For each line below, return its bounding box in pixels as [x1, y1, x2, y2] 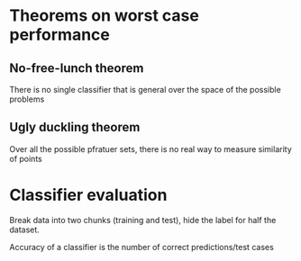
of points [9, 153, 42, 164]
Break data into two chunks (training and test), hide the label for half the [9, 214, 277, 225]
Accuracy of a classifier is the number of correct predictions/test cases [9, 241, 275, 252]
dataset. [9, 224, 41, 235]
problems [9, 94, 45, 104]
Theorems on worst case [9, 5, 200, 26]
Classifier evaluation [9, 185, 168, 205]
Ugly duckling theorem [9, 120, 141, 135]
